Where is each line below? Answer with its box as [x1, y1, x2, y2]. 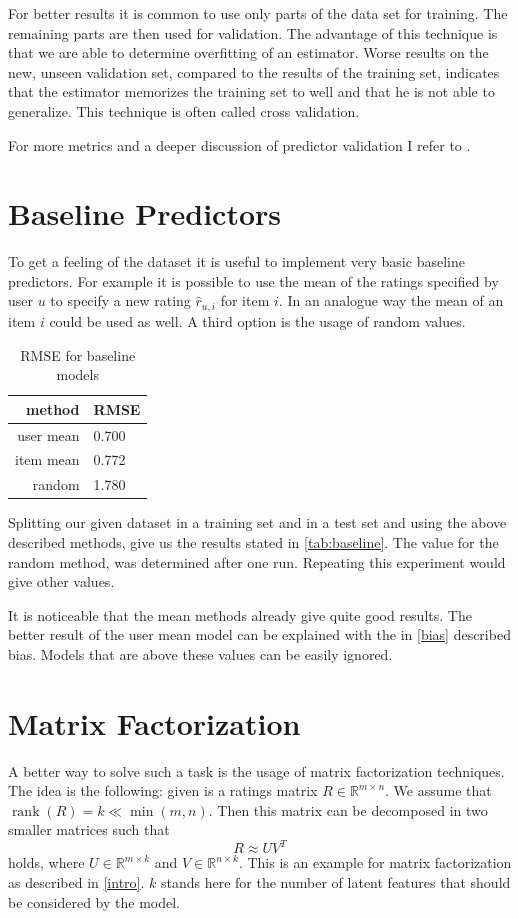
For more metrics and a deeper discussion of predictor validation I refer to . [8, 134, 471, 155]
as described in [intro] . [8, 872, 145, 893]
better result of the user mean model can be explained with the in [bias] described [8, 624, 511, 645]
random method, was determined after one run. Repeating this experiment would [8, 551, 506, 572]
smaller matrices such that [8, 819, 170, 840]
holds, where [8, 852, 85, 873]
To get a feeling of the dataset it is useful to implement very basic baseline [8, 251, 465, 272]
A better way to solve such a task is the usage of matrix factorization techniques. [8, 760, 505, 781]
